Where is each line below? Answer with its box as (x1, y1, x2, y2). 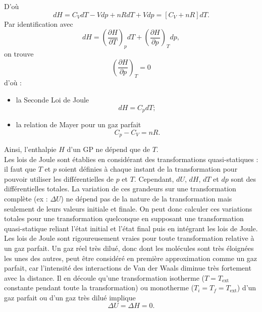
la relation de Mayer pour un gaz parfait (16, 119, 141, 130)
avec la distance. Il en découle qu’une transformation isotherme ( (4, 272, 204, 283)
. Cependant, (134, 173, 174, 184)
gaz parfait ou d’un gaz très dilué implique (4, 292, 136, 302)
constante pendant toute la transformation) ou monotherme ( (4, 282, 194, 293)
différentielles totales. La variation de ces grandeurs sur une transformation (4, 183, 236, 194)
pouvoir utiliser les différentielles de (4, 173, 114, 184)
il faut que (4, 164, 36, 174)
